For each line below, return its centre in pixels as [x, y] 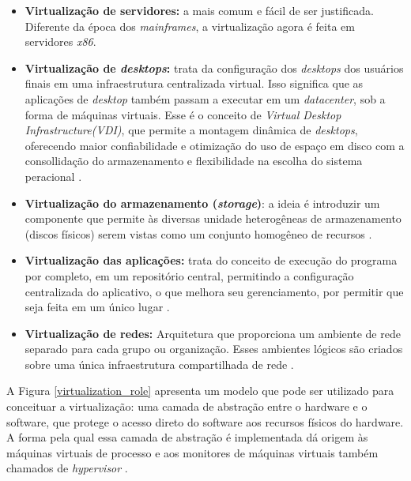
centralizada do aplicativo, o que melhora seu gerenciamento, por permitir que [214, 291]
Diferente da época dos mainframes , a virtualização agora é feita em [190, 26]
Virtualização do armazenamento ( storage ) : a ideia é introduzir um [202, 203]
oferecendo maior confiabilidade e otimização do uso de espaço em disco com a [215, 145]
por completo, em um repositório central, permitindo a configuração [189, 275]
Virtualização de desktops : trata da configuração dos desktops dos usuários [214, 68]
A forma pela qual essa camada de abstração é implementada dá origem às [187, 437]
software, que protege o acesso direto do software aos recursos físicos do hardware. [205, 421]
